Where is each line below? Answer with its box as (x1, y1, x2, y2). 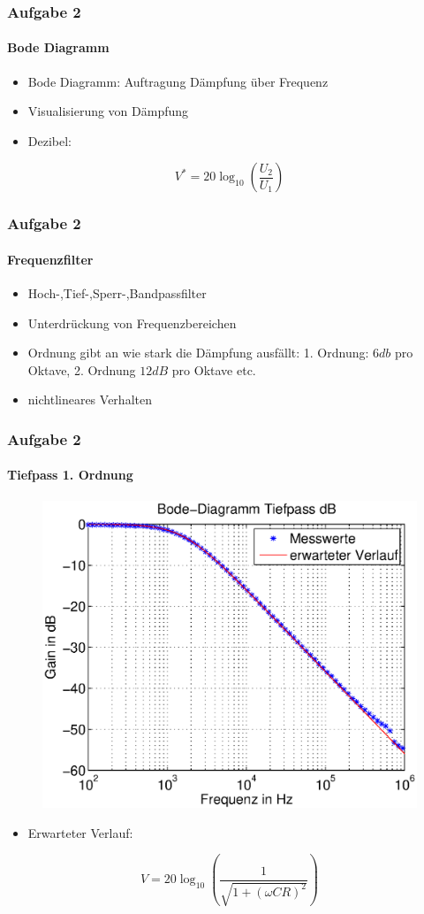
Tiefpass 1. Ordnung (7, 465, 133, 484)
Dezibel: (27, 131, 72, 150)
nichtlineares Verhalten (27, 390, 152, 409)
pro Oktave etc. (171, 360, 256, 379)
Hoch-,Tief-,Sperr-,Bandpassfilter (27, 284, 207, 303)
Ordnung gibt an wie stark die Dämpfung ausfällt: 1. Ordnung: (27, 343, 369, 362)
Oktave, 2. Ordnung (27, 360, 136, 379)
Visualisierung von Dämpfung (27, 102, 189, 120)
